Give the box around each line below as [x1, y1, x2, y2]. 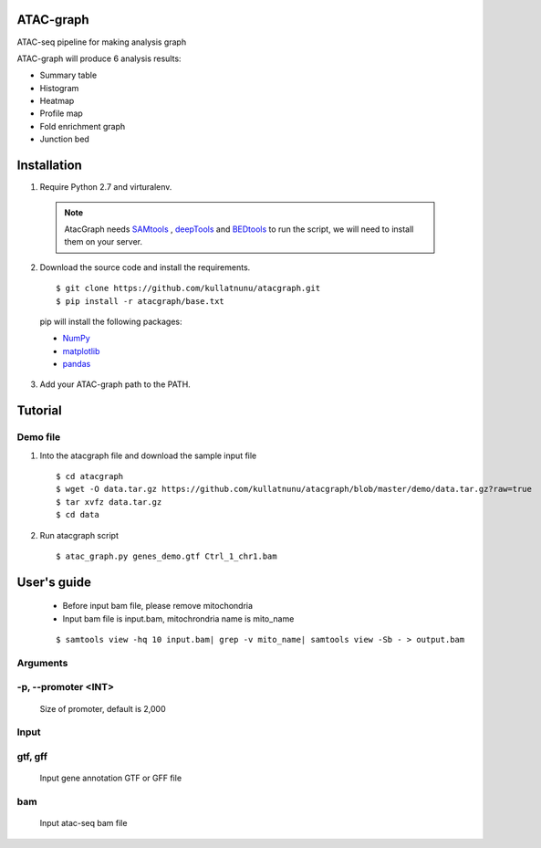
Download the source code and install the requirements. [39, 261, 251, 273]
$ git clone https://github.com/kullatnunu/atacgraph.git [56, 283, 321, 294]
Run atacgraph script [39, 529, 119, 540]
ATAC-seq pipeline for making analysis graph [16, 37, 187, 47]
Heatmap [39, 96, 75, 107]
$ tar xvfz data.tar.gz [56, 497, 162, 507]
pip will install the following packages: [39, 316, 182, 327]
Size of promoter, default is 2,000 [39, 703, 166, 714]
